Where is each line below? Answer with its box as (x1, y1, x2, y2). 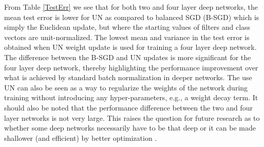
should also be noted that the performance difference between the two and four (4, 102, 253, 113)
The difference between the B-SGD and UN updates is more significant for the (4, 51, 251, 62)
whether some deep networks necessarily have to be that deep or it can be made (4, 122, 256, 133)
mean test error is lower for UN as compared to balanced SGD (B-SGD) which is (4, 11, 259, 22)
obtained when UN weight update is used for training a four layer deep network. (4, 42, 257, 52)
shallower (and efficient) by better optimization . (4, 132, 157, 143)
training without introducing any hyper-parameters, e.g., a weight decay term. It (4, 92, 258, 103)
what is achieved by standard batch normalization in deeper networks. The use (4, 72, 252, 83)
